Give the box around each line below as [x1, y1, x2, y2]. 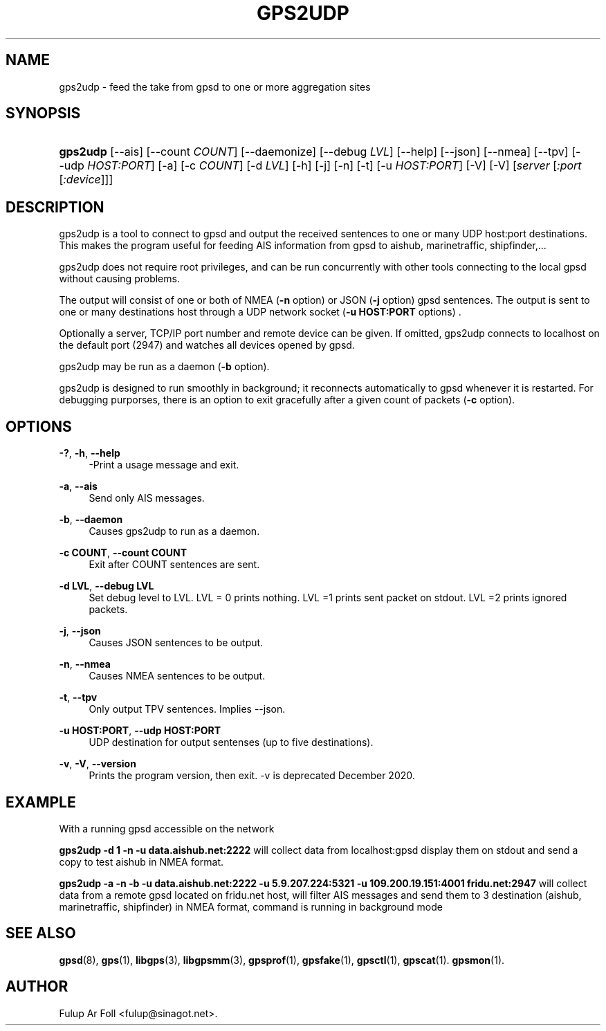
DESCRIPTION [6, 198, 104, 216]
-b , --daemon [59, 513, 123, 526]
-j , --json [59, 625, 101, 637]
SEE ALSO [6, 924, 76, 942]
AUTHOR [6, 978, 68, 996]
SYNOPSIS [6, 104, 81, 122]
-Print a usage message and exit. [89, 459, 239, 471]
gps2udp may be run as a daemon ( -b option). [59, 361, 270, 373]
